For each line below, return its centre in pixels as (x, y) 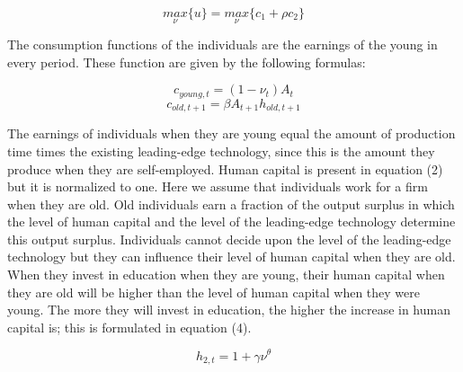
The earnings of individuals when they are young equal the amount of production (231, 133)
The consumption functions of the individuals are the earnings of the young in (223, 44)
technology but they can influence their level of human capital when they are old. (231, 257)
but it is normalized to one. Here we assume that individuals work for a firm (218, 186)
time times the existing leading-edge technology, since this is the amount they (221, 151)
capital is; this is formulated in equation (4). (129, 327)
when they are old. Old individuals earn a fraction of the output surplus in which (231, 204)
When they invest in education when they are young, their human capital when (226, 275)
